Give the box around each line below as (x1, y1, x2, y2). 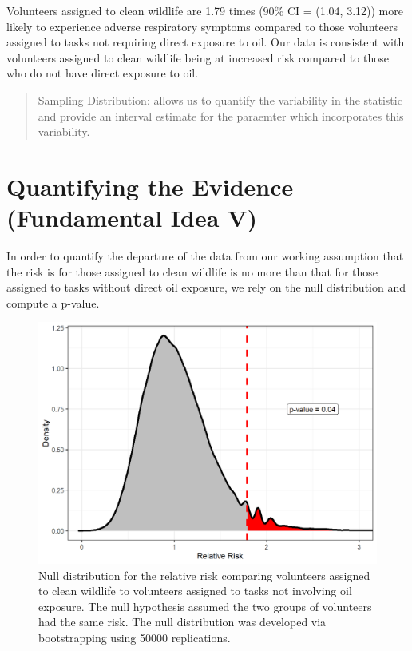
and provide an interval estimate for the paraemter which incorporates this (38, 107, 404, 124)
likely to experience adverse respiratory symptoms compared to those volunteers (6, 18, 398, 34)
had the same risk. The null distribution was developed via (38, 613, 327, 630)
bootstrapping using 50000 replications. (38, 629, 231, 646)
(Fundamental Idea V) (6, 201, 257, 234)
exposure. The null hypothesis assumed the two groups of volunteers (38, 597, 372, 614)
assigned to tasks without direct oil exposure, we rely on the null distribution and (6, 279, 406, 296)
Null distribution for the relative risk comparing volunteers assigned (38, 566, 370, 583)
